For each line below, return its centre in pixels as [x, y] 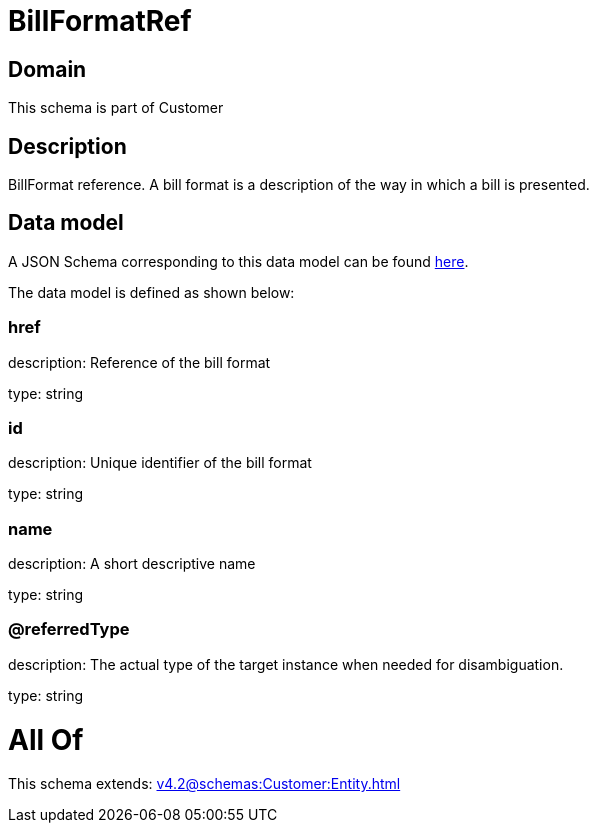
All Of [46, 739]
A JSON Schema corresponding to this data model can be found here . [238, 261]
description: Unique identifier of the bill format [160, 463]
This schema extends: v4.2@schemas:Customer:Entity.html [204, 784]
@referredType [69, 629]
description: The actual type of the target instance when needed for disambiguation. [286, 664]
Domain [47, 69]
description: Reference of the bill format [139, 362]
